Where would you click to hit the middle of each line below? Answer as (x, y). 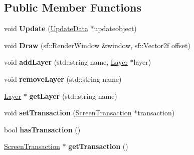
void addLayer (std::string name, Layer (66, 62)
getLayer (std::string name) (73, 96)
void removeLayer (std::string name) (63, 79)
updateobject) (115, 28)
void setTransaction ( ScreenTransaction (68, 113)
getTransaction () (98, 146)
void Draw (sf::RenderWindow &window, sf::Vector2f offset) (97, 45)
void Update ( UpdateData (46, 28)
